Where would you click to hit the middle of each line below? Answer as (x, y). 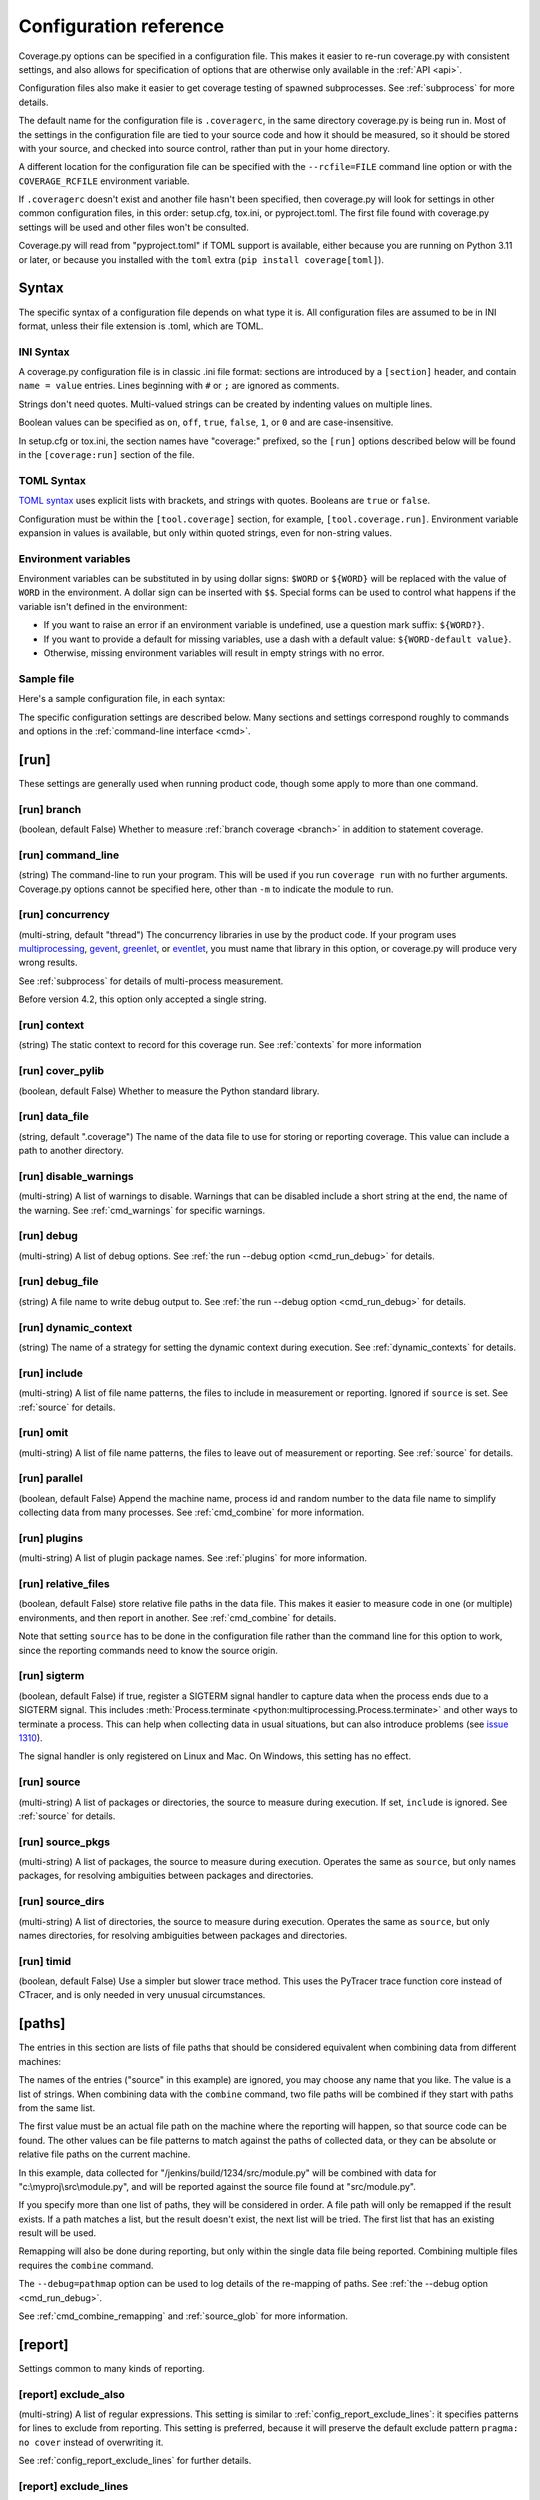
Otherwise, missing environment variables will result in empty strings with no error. (214, 653)
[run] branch (50, 809)
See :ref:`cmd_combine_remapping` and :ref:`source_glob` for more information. (183, 2316)
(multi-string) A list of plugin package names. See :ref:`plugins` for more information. (193, 1558)
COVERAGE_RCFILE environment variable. (104, 181)
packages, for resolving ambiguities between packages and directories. (166, 1876)
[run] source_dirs (61, 1902)
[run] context (51, 1025)
